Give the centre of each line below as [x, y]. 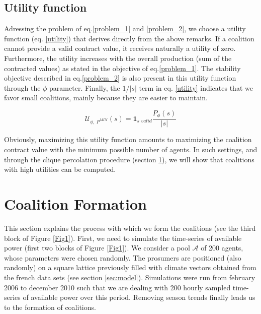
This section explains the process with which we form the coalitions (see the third [130, 228]
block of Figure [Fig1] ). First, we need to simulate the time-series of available [123, 238]
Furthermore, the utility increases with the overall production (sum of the [118, 58]
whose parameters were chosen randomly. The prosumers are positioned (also [123, 257]
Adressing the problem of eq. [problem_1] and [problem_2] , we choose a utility [125, 28]
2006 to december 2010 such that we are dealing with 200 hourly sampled [117, 287]
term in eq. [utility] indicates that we [196, 87]
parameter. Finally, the [85, 87]
